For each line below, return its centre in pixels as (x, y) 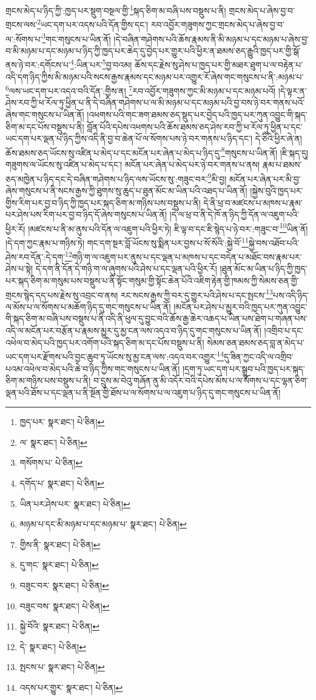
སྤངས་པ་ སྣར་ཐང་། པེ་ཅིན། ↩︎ (62, 667)
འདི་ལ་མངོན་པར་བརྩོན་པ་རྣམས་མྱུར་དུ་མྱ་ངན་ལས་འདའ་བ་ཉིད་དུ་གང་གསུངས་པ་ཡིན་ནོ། (133, 331)
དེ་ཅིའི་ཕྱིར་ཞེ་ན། (278, 138)
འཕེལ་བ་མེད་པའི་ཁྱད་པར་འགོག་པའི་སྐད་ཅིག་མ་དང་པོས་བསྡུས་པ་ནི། (105, 342)
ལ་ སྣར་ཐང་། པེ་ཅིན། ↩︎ (53, 442)
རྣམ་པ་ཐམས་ (282, 165)
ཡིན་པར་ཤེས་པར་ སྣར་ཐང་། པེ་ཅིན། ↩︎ (75, 503)
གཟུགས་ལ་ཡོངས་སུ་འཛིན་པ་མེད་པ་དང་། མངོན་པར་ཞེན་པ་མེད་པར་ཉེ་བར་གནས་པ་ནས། (133, 165)
